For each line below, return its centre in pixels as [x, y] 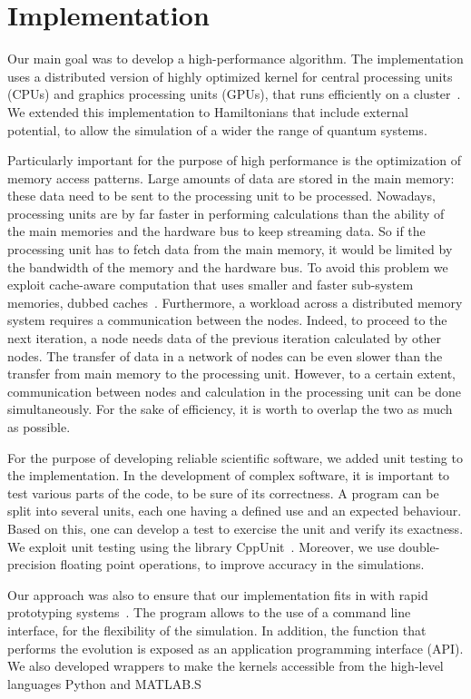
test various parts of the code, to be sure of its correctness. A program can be [223, 492]
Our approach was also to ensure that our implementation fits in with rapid [218, 594]
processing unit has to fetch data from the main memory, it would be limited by [230, 249]
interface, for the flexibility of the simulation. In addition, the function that [217, 630]
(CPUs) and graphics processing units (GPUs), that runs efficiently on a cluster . [234, 94]
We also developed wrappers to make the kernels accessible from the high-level [226, 666]
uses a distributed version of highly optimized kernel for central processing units [230, 76]
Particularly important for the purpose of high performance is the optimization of [235, 160]
